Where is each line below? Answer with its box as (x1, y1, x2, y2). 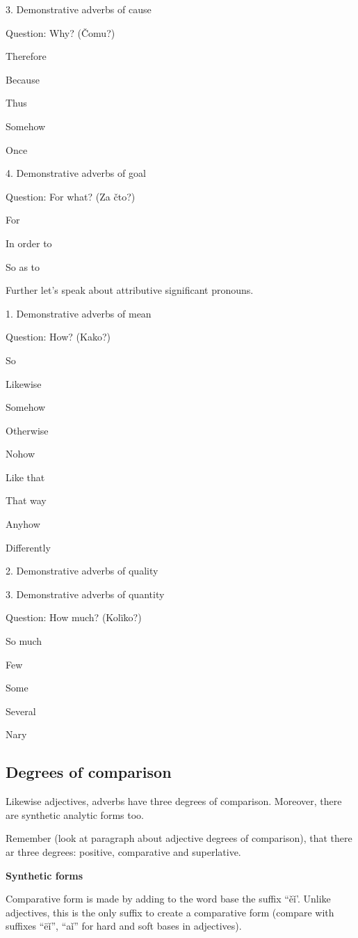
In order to (6, 235, 52, 250)
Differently (6, 540, 51, 554)
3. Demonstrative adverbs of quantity (6, 586, 165, 601)
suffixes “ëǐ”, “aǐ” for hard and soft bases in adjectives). (6, 919, 242, 933)
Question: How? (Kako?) (6, 329, 111, 344)
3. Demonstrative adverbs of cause (6, 2, 152, 16)
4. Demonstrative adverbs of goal (6, 166, 146, 180)
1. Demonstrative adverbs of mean (6, 306, 152, 320)
